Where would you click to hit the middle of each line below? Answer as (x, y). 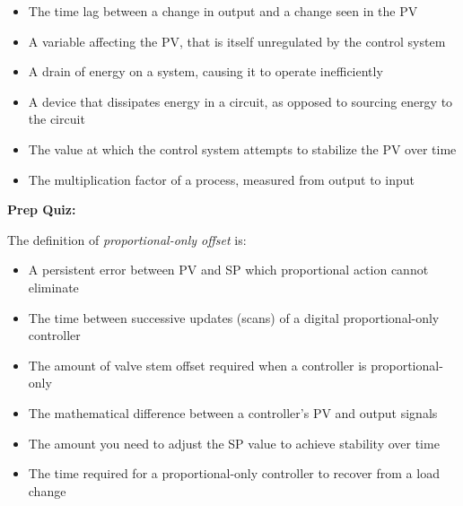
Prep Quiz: (42, 209)
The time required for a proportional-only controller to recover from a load (234, 473)
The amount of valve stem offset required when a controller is (197, 365)
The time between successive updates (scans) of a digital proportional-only (234, 317)
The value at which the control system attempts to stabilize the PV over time (242, 148)
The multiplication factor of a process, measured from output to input (221, 179)
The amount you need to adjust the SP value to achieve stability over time (234, 443)
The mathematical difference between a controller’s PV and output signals (233, 412)
